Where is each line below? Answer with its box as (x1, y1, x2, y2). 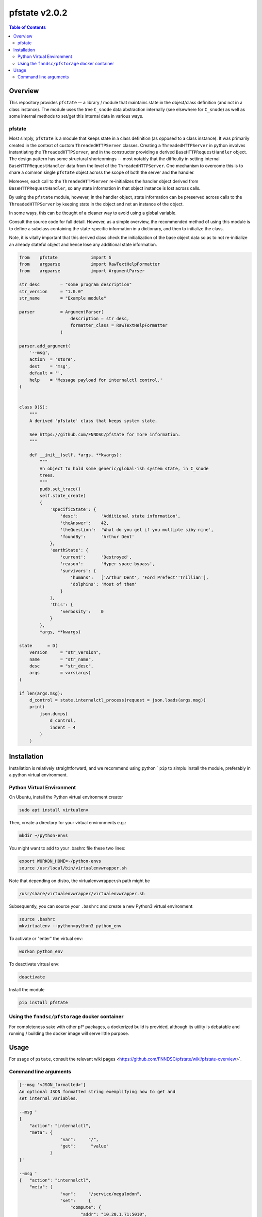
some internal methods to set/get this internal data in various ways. (9, 113, 144, 119)
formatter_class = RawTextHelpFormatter (70, 323, 168, 328)
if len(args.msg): (19, 690, 63, 696)
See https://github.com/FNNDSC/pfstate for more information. (29, 431, 180, 437)
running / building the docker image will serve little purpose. (9, 1031, 130, 1036)
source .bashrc (19, 916, 55, 922)
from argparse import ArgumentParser (19, 268, 145, 274)
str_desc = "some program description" (19, 282, 132, 287)
